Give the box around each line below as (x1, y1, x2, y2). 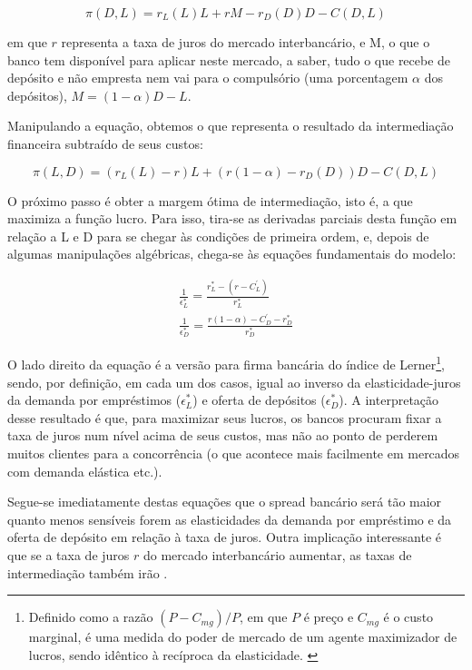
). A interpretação (339, 390, 439, 409)
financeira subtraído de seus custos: (7, 133, 203, 153)
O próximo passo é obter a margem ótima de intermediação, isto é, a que (7, 191, 413, 210)
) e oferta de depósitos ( (192, 390, 326, 409)
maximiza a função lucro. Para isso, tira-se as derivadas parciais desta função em (7, 209, 457, 228)
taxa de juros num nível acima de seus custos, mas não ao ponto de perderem (7, 426, 438, 445)
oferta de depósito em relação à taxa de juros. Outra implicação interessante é (7, 527, 442, 547)
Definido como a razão (28, 607, 153, 626)
